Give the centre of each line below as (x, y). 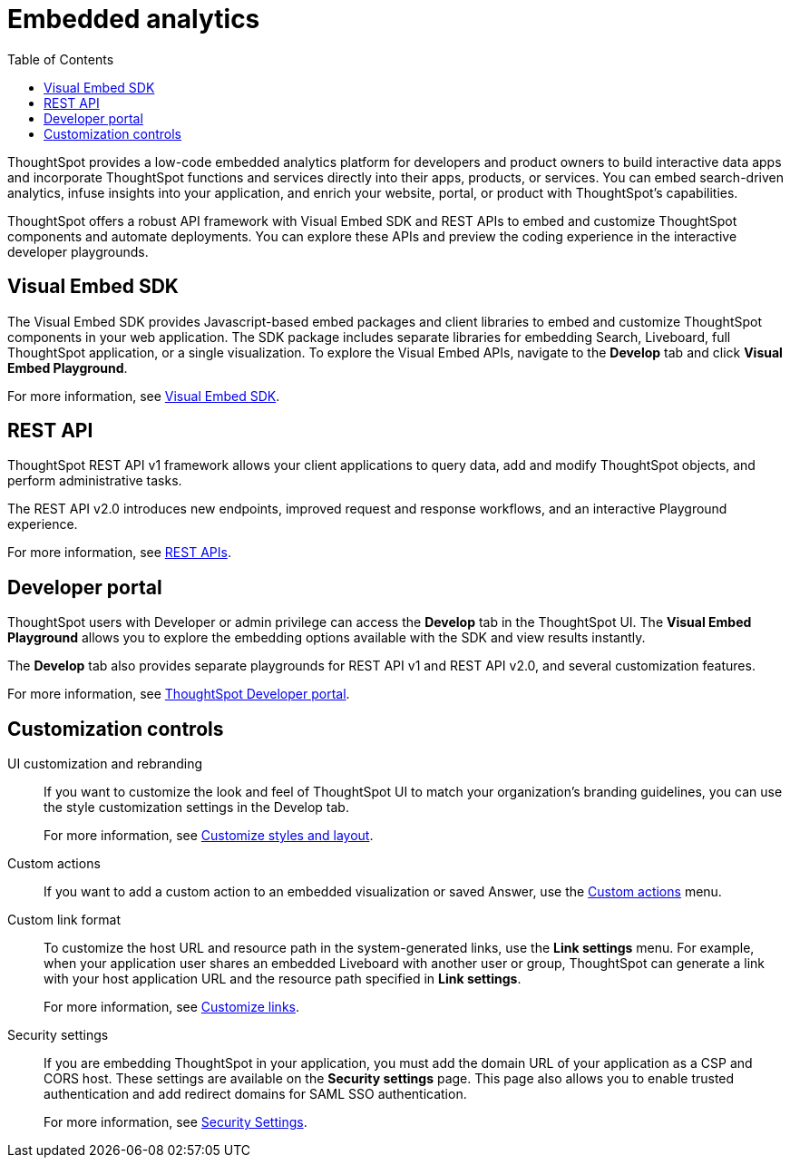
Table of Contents (61, 59)
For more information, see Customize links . (171, 1007)
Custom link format (64, 920)
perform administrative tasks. (95, 481)
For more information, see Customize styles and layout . (209, 836)
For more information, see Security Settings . (176, 1122)
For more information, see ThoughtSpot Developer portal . (179, 694)
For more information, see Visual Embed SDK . (144, 396)
